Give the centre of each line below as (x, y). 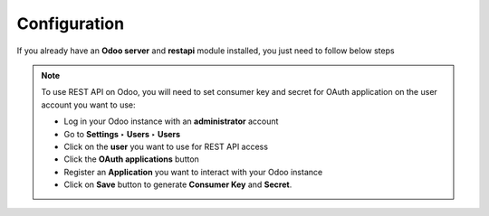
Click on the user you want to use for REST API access (166, 146)
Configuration (71, 23)
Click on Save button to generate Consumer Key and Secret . (178, 184)
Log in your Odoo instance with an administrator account (171, 121)
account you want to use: (88, 105)
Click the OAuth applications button (131, 159)
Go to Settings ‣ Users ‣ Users (122, 134)
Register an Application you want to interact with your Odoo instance (193, 172)
